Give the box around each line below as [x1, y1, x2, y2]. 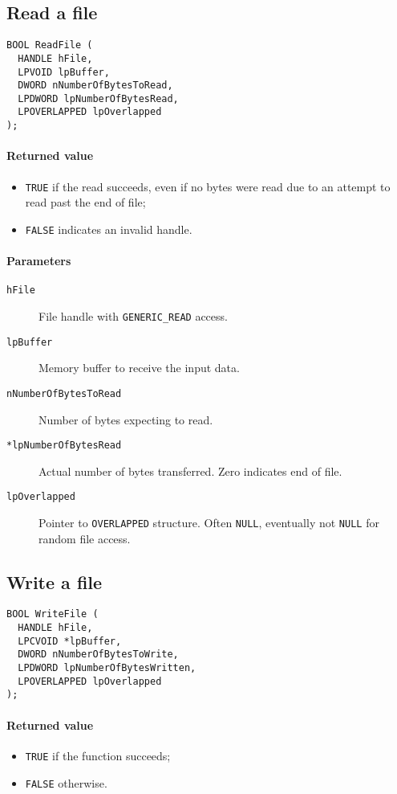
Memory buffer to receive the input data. [38, 359, 240, 376]
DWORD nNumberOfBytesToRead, [18, 80, 173, 92]
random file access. [38, 530, 131, 546]
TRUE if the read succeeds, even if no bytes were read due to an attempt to [25, 178, 391, 194]
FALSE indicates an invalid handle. [25, 220, 192, 237]
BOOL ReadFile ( [6, 39, 93, 51]
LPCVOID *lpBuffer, [18, 635, 122, 647]
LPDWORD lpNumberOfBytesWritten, [18, 662, 196, 674]
